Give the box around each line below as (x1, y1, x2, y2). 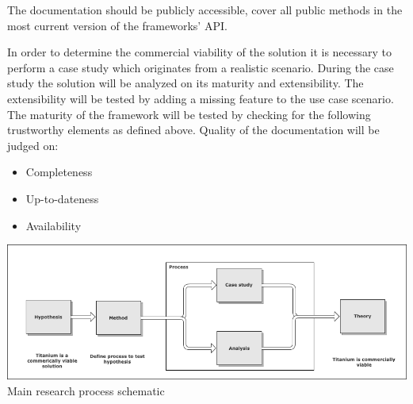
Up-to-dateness (25, 190, 99, 206)
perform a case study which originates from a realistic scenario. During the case (7, 59, 394, 75)
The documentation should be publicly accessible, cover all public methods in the (7, 2, 403, 17)
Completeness (25, 164, 93, 180)
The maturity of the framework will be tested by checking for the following (7, 106, 371, 122)
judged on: (7, 137, 59, 153)
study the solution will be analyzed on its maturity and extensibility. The (7, 75, 364, 91)
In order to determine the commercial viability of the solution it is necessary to (7, 44, 392, 60)
